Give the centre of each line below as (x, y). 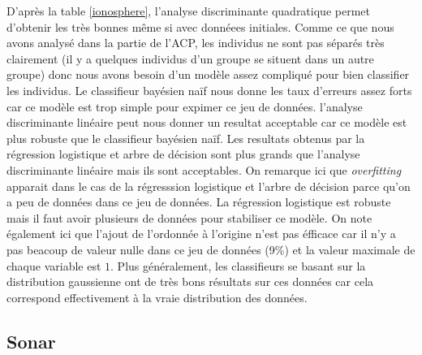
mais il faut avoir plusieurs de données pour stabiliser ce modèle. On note (189, 217)
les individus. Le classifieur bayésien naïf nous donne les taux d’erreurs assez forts (209, 90)
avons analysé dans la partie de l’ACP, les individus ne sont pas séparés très (196, 43)
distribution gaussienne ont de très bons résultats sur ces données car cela (190, 281)
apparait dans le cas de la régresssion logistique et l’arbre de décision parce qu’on (209, 186)
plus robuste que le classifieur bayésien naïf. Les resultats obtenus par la (186, 138)
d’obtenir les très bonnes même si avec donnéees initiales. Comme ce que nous (200, 26)
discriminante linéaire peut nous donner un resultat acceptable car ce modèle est (207, 122)
